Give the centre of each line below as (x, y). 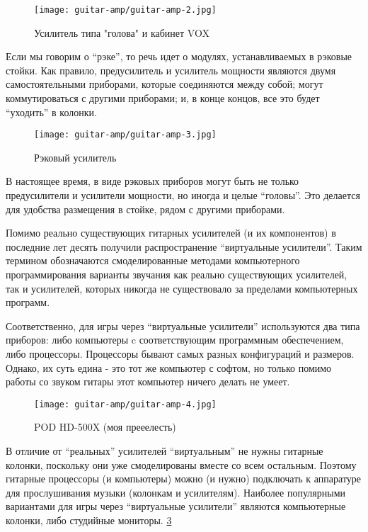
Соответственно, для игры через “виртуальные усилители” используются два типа (183, 326)
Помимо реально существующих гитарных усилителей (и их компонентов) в (171, 233)
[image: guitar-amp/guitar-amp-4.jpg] (125, 404)
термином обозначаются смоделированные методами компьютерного (153, 260)
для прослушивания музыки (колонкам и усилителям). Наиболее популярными (176, 492)
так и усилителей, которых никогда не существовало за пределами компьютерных (182, 288)
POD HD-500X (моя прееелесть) (105, 427)
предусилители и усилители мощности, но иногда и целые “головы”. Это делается (183, 195)
